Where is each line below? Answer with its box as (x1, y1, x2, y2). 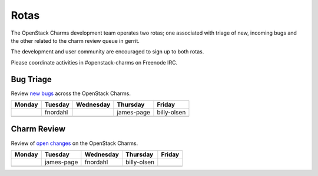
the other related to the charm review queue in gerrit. (11, 37, 140, 44)
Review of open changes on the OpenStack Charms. (11, 140, 138, 147)
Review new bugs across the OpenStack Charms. (11, 90, 131, 97)
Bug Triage (11, 74, 52, 84)
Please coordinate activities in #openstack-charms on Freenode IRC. (11, 59, 178, 66)
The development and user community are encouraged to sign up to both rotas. (11, 48, 204, 55)
